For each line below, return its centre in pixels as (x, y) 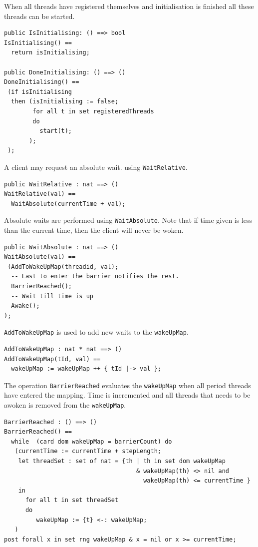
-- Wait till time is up (52, 296)
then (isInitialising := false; (65, 102)
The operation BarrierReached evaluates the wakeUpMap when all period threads (128, 385)
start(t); (56, 131)
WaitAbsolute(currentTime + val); (68, 204)
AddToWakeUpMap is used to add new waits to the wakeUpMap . (96, 332)
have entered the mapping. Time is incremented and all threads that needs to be (127, 395)
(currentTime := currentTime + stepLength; (88, 451)
